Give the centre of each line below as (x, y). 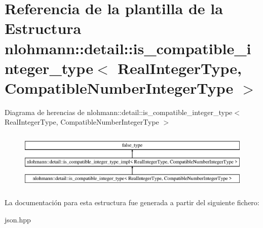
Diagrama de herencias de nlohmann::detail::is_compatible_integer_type (119, 112)
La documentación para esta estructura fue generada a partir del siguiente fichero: (132, 202)
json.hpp (18, 219)
